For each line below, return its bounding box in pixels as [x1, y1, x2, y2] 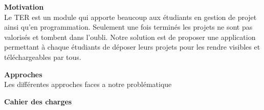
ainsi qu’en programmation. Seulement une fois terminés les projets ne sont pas [4, 21, 253, 32]
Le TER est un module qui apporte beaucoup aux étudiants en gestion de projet [4, 11, 257, 22]
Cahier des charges [4, 96, 72, 106]
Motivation [4, 2, 44, 12]
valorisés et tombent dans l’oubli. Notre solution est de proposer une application [4, 31, 256, 42]
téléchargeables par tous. [4, 51, 81, 62]
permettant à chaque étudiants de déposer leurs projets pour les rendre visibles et [4, 41, 260, 52]
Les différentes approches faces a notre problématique [4, 79, 172, 90]
